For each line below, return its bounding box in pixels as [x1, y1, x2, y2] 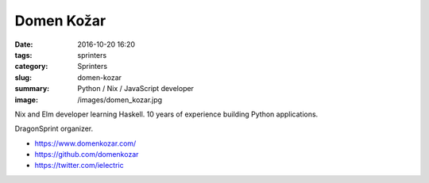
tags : [14, 50, 33, 59]
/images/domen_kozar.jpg [77, 95, 163, 105]
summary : [14, 84, 50, 93]
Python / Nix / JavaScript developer [77, 84, 195, 93]
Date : [14, 40, 33, 49]
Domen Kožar [14, 12, 106, 29]
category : [14, 62, 48, 71]
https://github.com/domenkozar [34, 150, 139, 159]
